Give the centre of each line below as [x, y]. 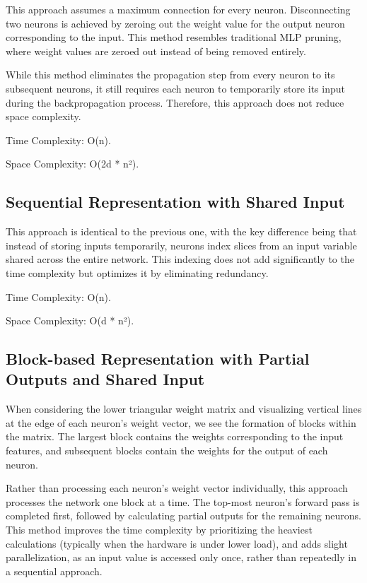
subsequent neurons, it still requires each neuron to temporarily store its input [175, 88]
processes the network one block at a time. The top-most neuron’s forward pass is [183, 501]
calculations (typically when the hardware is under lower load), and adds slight [177, 543]
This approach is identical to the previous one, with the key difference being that [181, 231]
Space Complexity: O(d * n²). [70, 320]
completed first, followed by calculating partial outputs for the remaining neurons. [183, 516]
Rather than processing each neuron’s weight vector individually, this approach [177, 488]
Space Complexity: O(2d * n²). [72, 164]
